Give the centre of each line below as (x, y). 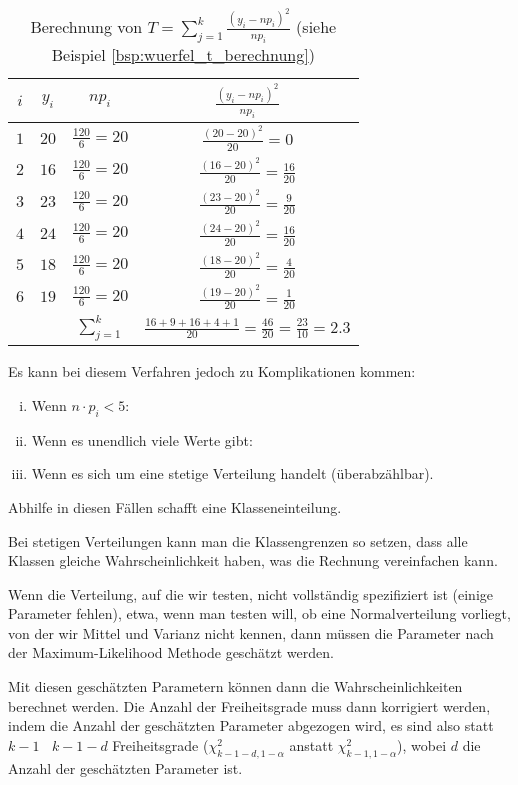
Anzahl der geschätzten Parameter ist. (125, 767)
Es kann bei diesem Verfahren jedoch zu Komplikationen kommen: (212, 371)
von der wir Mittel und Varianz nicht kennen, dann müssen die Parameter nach (251, 632)
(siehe (316, 27)
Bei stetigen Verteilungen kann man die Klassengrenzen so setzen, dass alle (238, 540)
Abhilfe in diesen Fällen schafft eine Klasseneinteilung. (175, 506)
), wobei (422, 744)
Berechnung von (86, 27)
